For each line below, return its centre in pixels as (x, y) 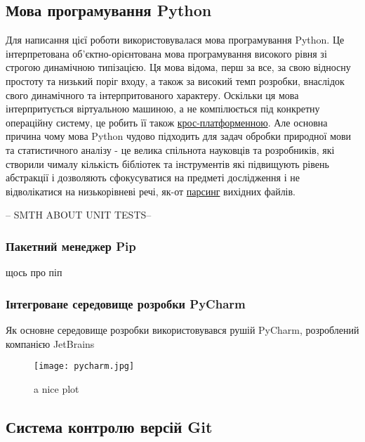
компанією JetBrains (50, 343)
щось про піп (34, 272)
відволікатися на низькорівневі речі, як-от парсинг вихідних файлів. (151, 191)
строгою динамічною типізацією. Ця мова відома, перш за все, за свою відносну (178, 67)
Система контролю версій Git (109, 426)
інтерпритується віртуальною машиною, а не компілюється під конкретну (163, 109)
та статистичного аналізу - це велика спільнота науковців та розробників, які (170, 149)
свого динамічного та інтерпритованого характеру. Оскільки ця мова (152, 95)
